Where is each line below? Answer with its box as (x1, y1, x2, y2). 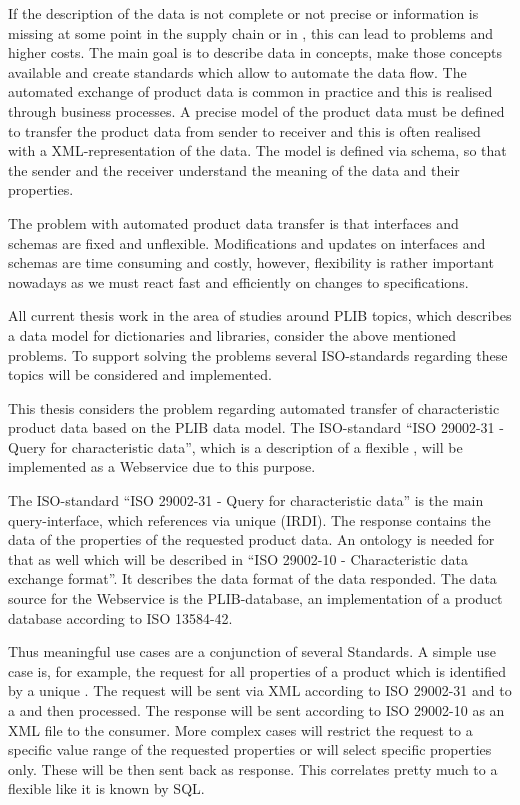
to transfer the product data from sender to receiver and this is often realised (8, 120, 481, 141)
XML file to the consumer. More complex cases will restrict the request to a (8, 719, 473, 740)
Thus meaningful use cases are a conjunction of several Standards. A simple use (8, 641, 496, 662)
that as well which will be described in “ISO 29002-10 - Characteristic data (8, 548, 468, 569)
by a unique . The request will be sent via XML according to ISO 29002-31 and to (8, 680, 512, 701)
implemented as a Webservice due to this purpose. (8, 456, 316, 477)
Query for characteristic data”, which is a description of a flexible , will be (8, 436, 463, 457)
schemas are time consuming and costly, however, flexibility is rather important (8, 252, 494, 273)
